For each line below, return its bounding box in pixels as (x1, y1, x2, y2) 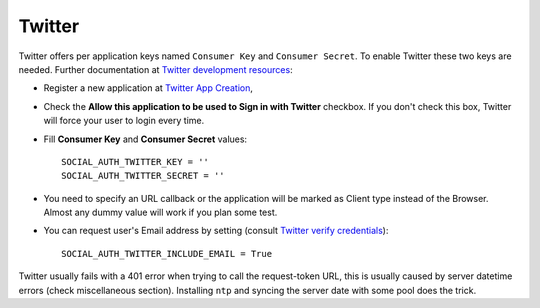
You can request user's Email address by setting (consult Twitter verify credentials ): (43, 225, 389, 237)
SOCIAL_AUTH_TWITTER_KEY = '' (61, 156, 210, 167)
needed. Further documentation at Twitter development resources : (18, 63, 294, 75)
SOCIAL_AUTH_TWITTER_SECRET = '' (61, 170, 225, 182)
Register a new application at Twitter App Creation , (43, 82, 254, 94)
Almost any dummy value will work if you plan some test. (43, 206, 278, 219)
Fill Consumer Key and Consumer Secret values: (43, 133, 248, 145)
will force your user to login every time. (43, 115, 205, 127)
